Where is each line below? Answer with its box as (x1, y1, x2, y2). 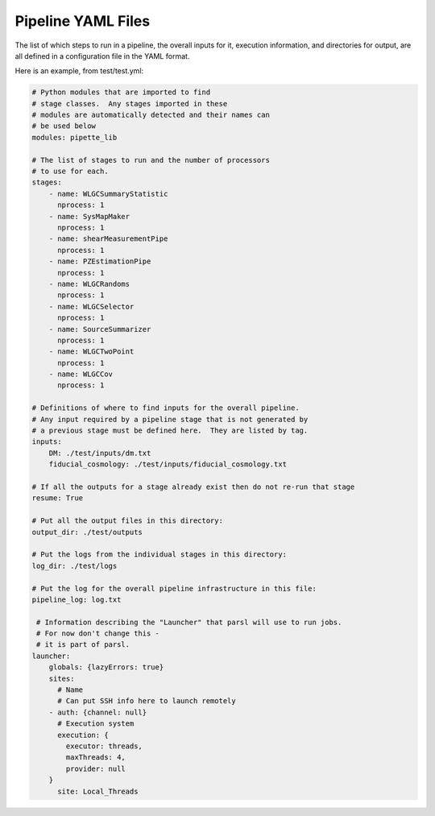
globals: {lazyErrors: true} (48, 663, 164, 672)
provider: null (65, 764, 126, 773)
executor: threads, (65, 741, 143, 751)
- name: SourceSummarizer (48, 325, 151, 333)
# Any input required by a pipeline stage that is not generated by (31, 415, 309, 424)
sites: (48, 673, 75, 683)
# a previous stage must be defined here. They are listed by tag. (31, 426, 309, 435)
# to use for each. (31, 167, 109, 176)
